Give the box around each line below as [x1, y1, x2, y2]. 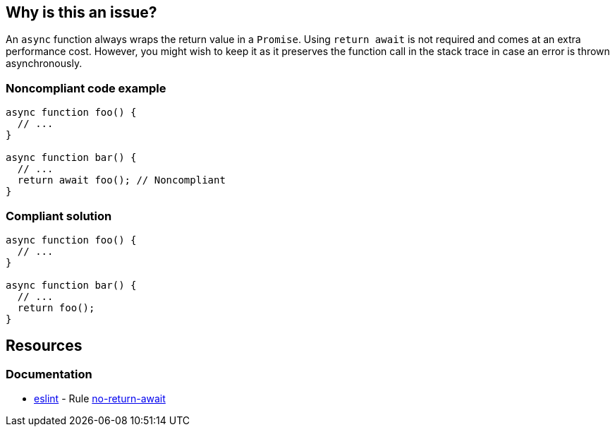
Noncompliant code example [6, 80, 166, 95]
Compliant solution [6, 208, 112, 223]
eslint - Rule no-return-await [34, 392, 166, 405]
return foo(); [17, 301, 95, 313]
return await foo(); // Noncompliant [17, 174, 226, 186]
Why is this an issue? [6, 4, 157, 21]
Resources [6, 337, 83, 355]
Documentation [6, 366, 92, 381]
